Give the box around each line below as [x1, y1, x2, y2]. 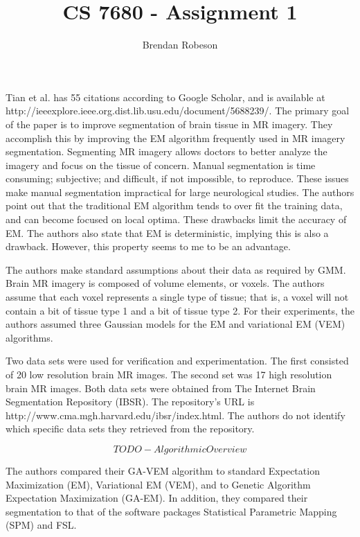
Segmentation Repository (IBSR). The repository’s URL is [6, 394, 255, 409]
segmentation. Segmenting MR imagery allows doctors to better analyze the [6, 144, 327, 159]
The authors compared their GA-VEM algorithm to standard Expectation [6, 463, 320, 477]
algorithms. [6, 330, 53, 344]
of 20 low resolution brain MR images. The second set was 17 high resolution [6, 367, 332, 381]
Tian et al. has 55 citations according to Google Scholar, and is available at [6, 89, 325, 104]
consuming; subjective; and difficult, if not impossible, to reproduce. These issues [6, 171, 349, 186]
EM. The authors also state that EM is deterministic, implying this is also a [6, 225, 329, 240]
